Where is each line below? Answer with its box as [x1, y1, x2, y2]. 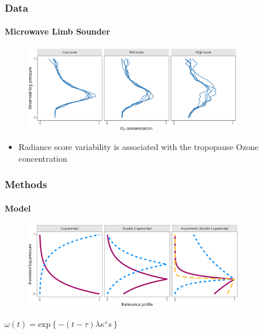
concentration [18, 152, 67, 164]
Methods [5, 177, 47, 192]
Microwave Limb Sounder [5, 25, 110, 38]
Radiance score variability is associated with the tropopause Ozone [18, 141, 259, 153]
